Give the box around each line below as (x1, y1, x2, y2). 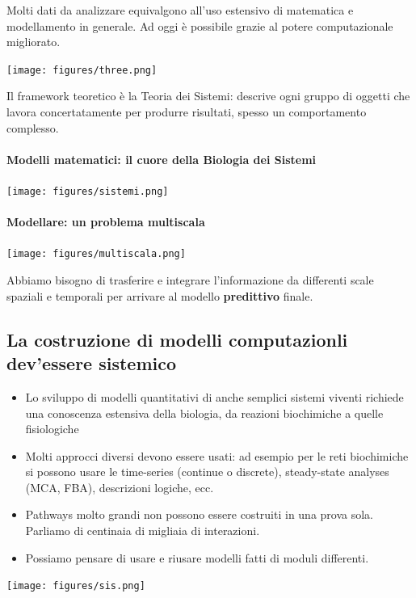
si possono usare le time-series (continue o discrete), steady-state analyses (25, 463, 389, 480)
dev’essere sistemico (6, 351, 177, 376)
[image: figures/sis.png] (6, 580, 145, 592)
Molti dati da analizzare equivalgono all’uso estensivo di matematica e (6, 2, 354, 18)
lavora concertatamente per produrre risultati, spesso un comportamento (6, 103, 367, 120)
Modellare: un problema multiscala (6, 213, 205, 230)
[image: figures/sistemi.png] (6, 186, 169, 198)
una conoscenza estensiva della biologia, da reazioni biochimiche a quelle (25, 404, 384, 421)
